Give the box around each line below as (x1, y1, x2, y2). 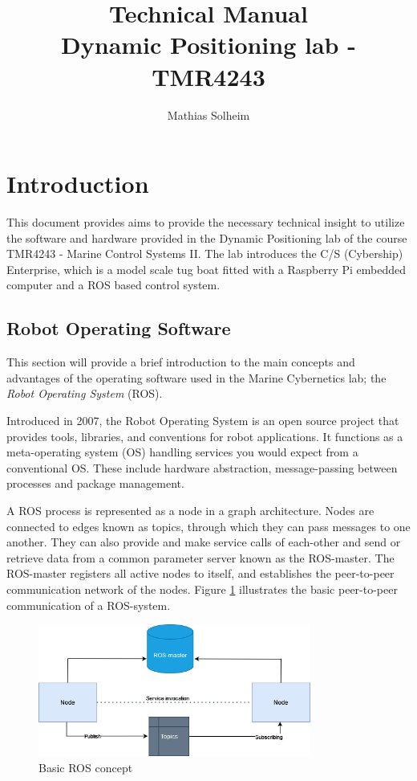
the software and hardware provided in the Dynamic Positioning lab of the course (6, 229, 407, 246)
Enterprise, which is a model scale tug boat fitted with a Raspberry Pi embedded (6, 260, 407, 277)
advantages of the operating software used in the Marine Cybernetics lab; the (6, 369, 387, 386)
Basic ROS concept (38, 759, 133, 775)
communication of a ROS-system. (6, 596, 171, 613)
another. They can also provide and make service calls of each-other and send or (6, 534, 401, 550)
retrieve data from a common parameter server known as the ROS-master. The (6, 549, 395, 566)
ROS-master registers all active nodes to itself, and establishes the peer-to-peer (6, 565, 395, 582)
